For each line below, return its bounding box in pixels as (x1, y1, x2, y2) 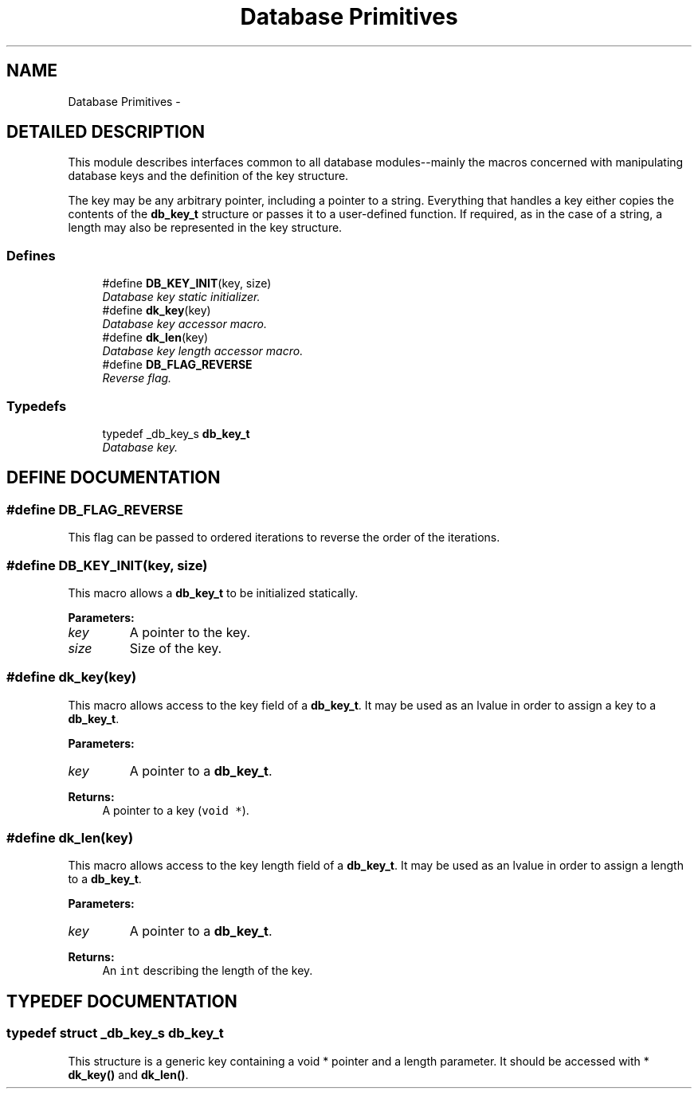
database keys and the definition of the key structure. (68, 169, 349, 183)
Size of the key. (129, 639, 222, 656)
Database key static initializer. (102, 290, 261, 304)
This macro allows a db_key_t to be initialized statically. (68, 585, 359, 600)
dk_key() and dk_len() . (68, 1067, 189, 1081)
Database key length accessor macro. (102, 344, 304, 358)
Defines (6, 247, 56, 264)
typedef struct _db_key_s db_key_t (6, 1025, 224, 1042)
